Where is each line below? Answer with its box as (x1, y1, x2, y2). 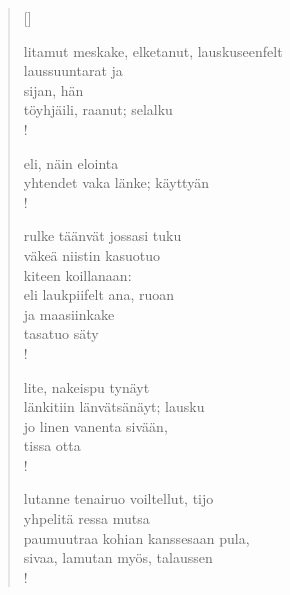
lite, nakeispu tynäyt (23, 376, 150, 397)
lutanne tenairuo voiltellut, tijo (23, 488, 214, 509)
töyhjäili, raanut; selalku (23, 99, 173, 120)
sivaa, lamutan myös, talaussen (23, 547, 213, 568)
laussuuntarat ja (23, 60, 123, 81)
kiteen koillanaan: (23, 264, 132, 285)
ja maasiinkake (23, 303, 115, 324)
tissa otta (23, 435, 81, 456)
